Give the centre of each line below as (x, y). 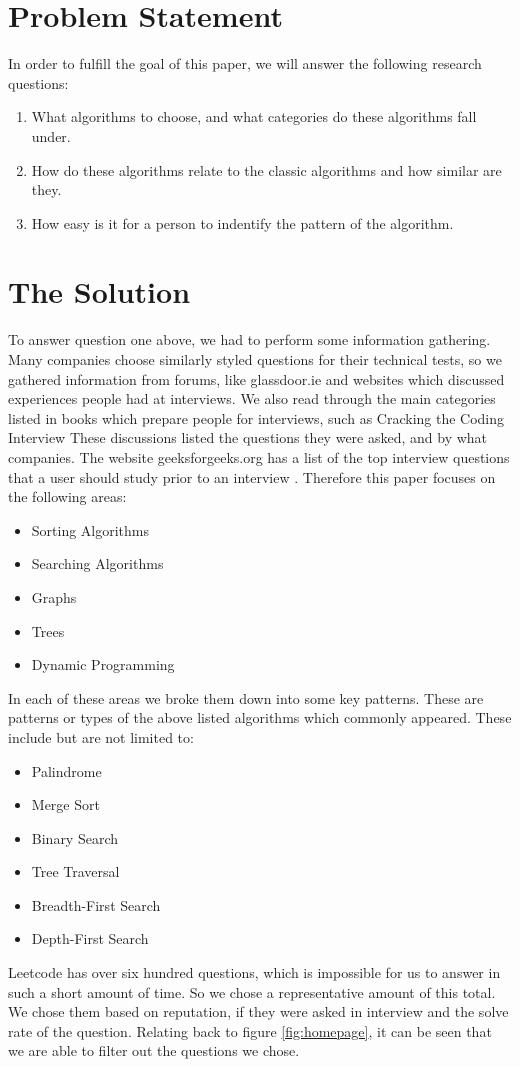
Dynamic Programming (103, 664)
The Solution (99, 291)
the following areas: (67, 496)
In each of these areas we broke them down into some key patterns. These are (246, 697)
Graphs (54, 596)
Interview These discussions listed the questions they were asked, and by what (248, 437)
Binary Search (75, 837)
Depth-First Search (90, 938)
